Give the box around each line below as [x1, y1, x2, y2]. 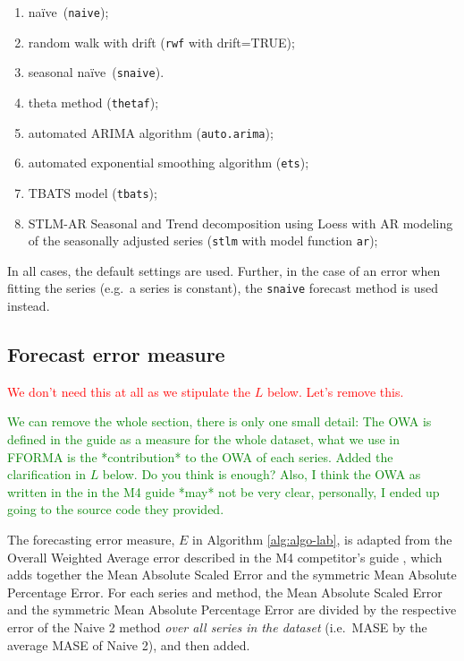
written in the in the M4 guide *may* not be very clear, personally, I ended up [7, 482, 440, 501]
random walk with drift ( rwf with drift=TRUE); [28, 32, 295, 51]
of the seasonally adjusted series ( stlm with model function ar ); [28, 231, 378, 250]
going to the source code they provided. [7, 500, 224, 519]
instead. [7, 296, 50, 315]
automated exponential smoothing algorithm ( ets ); [28, 153, 309, 172]
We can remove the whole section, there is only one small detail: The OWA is [7, 412, 432, 431]
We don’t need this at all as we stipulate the [7, 382, 251, 400]
